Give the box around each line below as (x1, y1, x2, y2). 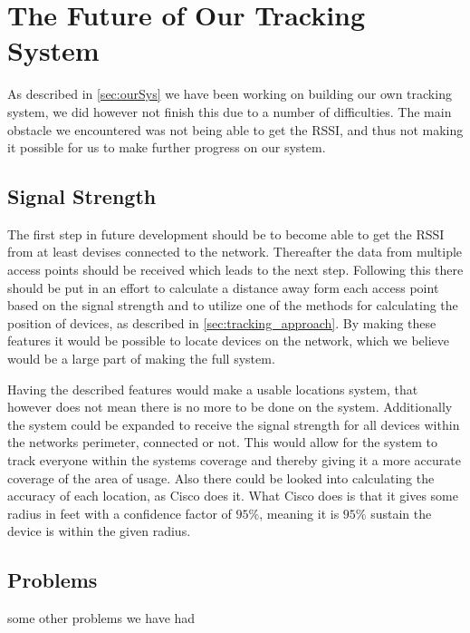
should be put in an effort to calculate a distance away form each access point (7, 278, 439, 297)
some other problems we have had (7, 609, 196, 628)
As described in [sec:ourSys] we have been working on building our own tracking (7, 84, 452, 103)
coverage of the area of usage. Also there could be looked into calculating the (7, 468, 435, 487)
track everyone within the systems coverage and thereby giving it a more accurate (7, 451, 461, 470)
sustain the (370, 503, 432, 522)
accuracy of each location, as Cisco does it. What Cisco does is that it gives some (7, 486, 458, 505)
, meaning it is (259, 503, 340, 522)
